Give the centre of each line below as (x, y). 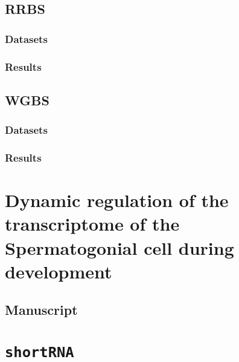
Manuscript (41, 310)
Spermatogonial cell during (119, 247)
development (59, 271)
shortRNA (40, 352)
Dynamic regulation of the (117, 200)
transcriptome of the (92, 224)
